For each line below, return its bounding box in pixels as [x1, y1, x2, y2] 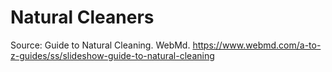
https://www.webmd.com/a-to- [192, 39, 322, 51]
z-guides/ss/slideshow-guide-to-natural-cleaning [10, 49, 215, 61]
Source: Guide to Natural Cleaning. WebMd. [10, 39, 191, 51]
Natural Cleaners [10, 6, 155, 29]
